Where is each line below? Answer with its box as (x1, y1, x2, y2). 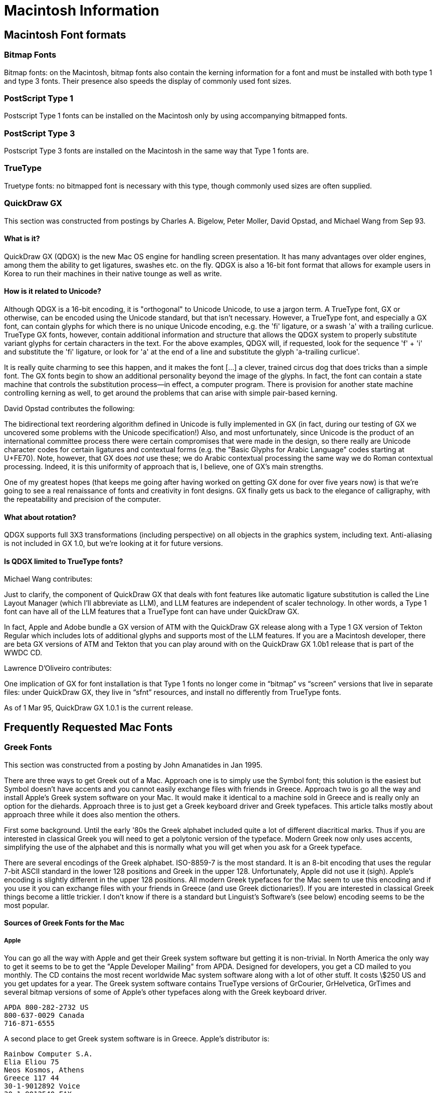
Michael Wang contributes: (4, 575, 93, 584)
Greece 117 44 (4, 1074, 59, 1082)
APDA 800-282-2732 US (4, 1003, 89, 1012)
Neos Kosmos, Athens (4, 1066, 85, 1074)
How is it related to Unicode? (4, 287, 101, 296)
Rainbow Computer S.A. (4, 1050, 93, 1058)
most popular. (4, 900, 50, 909)
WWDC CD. (4, 648, 42, 657)
